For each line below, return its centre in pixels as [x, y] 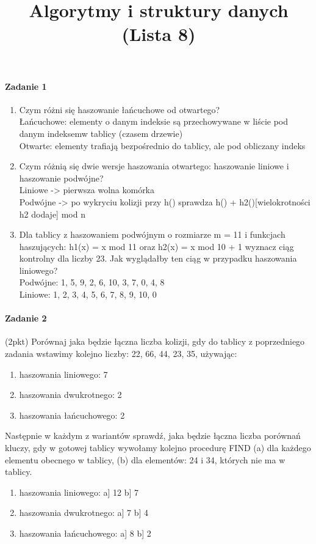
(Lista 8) [159, 34]
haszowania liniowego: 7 [63, 374]
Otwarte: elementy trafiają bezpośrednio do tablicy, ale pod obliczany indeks [162, 145]
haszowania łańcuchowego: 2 [72, 415]
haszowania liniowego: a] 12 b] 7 [79, 492]
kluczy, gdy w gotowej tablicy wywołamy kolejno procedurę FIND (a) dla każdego [158, 448]
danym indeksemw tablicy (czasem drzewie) [101, 133]
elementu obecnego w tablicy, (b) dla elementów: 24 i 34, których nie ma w [145, 459]
